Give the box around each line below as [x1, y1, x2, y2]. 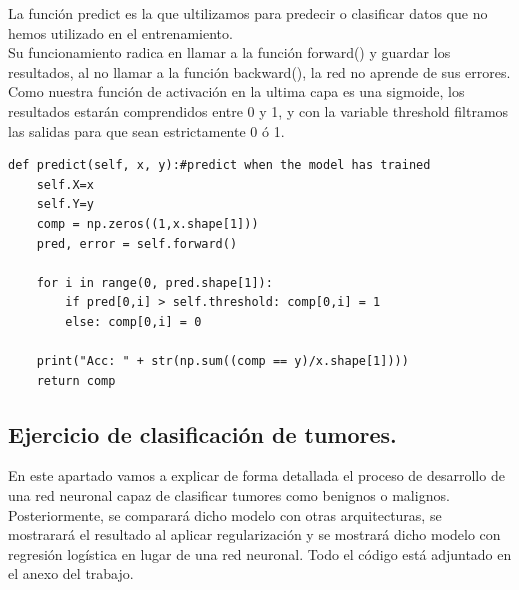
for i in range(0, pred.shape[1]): [36, 275, 273, 290]
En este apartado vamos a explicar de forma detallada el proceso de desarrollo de [8, 465, 505, 486]
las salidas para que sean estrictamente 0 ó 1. [8, 120, 285, 141]
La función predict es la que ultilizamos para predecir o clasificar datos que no [8, 3, 488, 23]
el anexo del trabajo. [8, 563, 134, 584]
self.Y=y [36, 197, 94, 212]
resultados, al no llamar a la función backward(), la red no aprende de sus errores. [8, 61, 511, 82]
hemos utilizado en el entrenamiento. [8, 22, 233, 43]
